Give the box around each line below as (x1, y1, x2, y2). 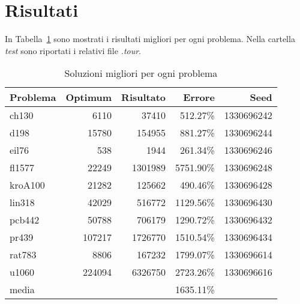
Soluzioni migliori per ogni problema (64, 66, 218, 81)
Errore (183, 90, 215, 105)
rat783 (10, 248, 37, 262)
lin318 (10, 195, 35, 210)
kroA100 (10, 178, 45, 192)
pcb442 (10, 213, 40, 227)
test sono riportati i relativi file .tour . (5, 44, 142, 56)
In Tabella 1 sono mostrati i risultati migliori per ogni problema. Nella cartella (5, 32, 295, 45)
